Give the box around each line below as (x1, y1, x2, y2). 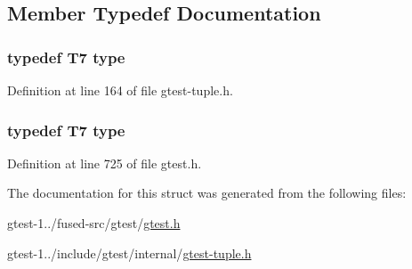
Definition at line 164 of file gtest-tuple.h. (7, 81, 233, 99)
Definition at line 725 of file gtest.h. (7, 153, 202, 172)
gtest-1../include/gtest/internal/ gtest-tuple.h (7, 243, 252, 262)
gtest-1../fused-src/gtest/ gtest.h (7, 214, 181, 232)
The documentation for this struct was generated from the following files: (7, 183, 407, 202)
